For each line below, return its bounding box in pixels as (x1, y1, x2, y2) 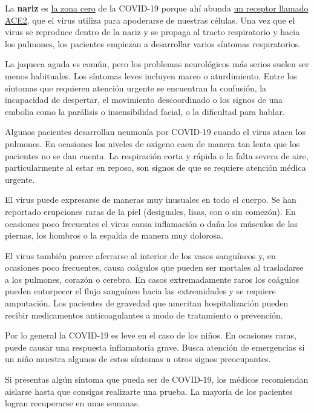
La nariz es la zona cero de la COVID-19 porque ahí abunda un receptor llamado (5, 2, 309, 14)
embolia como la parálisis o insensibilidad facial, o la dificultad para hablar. (5, 105, 285, 117)
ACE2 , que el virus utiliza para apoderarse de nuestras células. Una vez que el (5, 13, 295, 26)
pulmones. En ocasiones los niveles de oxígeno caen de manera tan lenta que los (5, 137, 300, 150)
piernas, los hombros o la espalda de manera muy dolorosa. (5, 229, 224, 242)
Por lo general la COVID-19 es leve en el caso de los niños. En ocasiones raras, (5, 329, 296, 342)
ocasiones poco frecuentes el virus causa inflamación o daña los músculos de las (5, 217, 298, 230)
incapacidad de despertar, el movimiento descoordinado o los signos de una (5, 93, 283, 106)
